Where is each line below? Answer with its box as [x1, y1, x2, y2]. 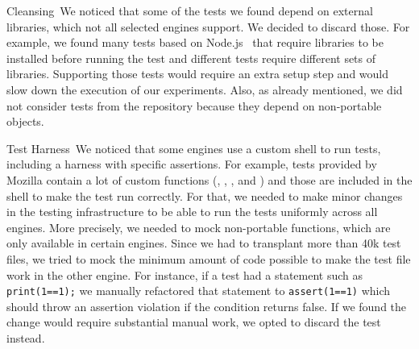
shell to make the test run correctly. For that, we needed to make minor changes [6, 187, 403, 204]
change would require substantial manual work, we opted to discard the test [6, 314, 381, 330]
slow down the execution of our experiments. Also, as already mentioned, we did [6, 81, 403, 98]
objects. [6, 113, 44, 130]
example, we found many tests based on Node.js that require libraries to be [6, 34, 384, 51]
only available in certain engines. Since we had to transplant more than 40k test [6, 235, 401, 251]
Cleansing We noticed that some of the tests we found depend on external [6, 2, 373, 19]
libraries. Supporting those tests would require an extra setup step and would [6, 65, 389, 82]
